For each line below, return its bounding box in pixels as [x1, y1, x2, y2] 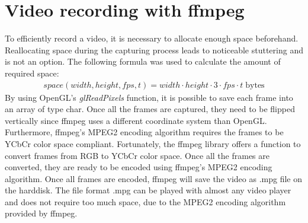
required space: [5, 66, 59, 79]
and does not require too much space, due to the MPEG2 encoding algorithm [5, 195, 286, 208]
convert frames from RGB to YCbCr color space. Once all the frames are [5, 149, 269, 161]
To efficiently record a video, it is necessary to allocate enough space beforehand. [5, 32, 299, 44]
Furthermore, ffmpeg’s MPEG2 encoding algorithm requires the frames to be [5, 126, 284, 138]
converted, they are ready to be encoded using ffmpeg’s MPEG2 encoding [5, 161, 272, 173]
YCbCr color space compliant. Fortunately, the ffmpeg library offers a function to [5, 137, 301, 149]
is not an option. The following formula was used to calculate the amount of [5, 55, 281, 68]
